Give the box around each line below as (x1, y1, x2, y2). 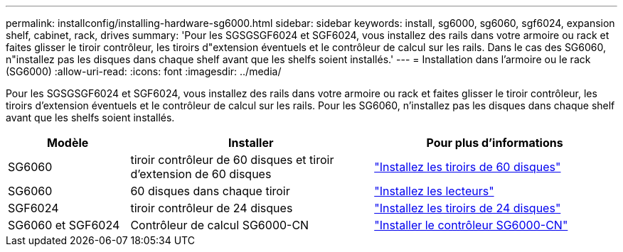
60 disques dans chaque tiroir (130, 184, 290, 198)
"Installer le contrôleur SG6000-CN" (374, 218, 568, 232)
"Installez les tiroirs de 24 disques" (374, 201, 561, 215)
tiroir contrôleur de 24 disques (130, 201, 293, 215)
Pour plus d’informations (426, 136, 563, 150)
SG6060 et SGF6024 (8, 218, 120, 232)
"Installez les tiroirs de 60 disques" (374, 160, 561, 174)
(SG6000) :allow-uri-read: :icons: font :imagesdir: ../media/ (6, 65, 282, 77)
